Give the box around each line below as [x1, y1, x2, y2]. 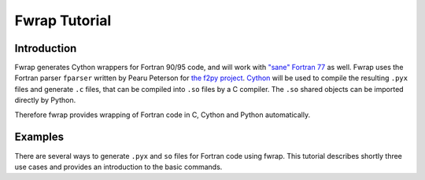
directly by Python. [14, 95, 76, 105]
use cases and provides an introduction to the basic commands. [14, 162, 223, 171]
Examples [14, 130, 65, 144]
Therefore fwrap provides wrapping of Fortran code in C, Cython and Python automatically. [14, 110, 311, 119]
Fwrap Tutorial [14, 12, 112, 29]
